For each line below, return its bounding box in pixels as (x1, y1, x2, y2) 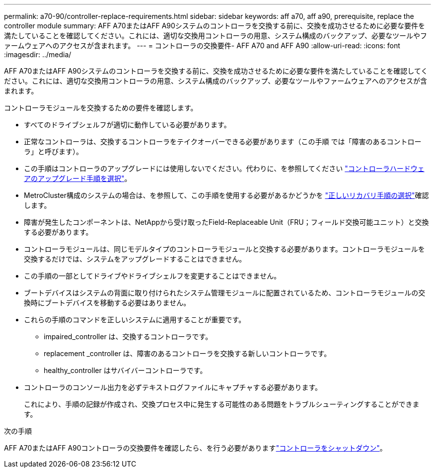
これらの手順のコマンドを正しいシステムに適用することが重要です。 (24, 315, 246, 324)
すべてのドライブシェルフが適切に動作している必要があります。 (24, 120, 231, 129)
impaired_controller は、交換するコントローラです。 (44, 332, 213, 341)
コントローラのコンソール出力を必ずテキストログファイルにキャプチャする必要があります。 (24, 383, 322, 391)
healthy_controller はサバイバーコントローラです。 (44, 366, 207, 375)
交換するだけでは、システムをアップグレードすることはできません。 (24, 255, 246, 263)
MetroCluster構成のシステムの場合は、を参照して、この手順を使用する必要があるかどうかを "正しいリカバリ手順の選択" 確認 (24, 191, 429, 199)
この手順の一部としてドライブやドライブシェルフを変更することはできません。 (24, 272, 281, 280)
